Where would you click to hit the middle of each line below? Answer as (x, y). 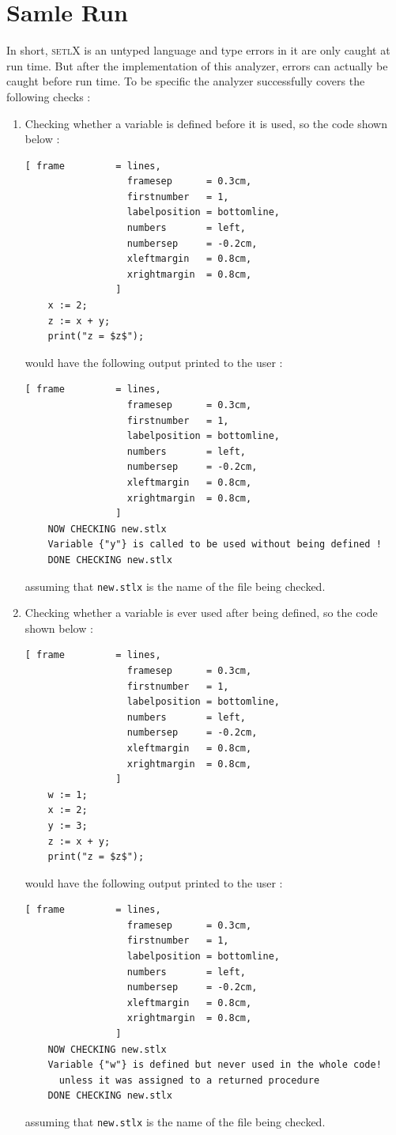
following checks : (49, 96)
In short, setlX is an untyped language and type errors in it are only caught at (198, 50)
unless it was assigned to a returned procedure (189, 1080)
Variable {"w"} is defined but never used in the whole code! (215, 1065)
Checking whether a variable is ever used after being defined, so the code (201, 613)
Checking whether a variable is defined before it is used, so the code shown (206, 123)
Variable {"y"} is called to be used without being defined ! (215, 545)
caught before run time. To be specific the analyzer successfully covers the (186, 81)
